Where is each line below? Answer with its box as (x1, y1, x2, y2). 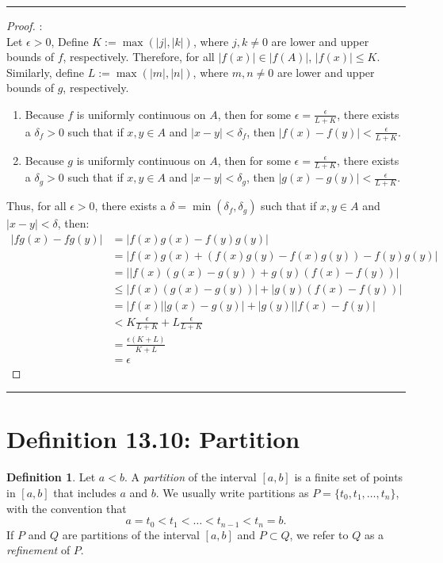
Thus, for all (6, 197, 67, 214)
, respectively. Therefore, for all (63, 48, 215, 65)
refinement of (6, 542, 71, 558)
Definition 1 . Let (6, 469, 96, 485)
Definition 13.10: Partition (6, 423, 300, 455)
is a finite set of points (294, 469, 403, 485)
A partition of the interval (131, 469, 257, 485)
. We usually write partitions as (155, 484, 309, 500)
